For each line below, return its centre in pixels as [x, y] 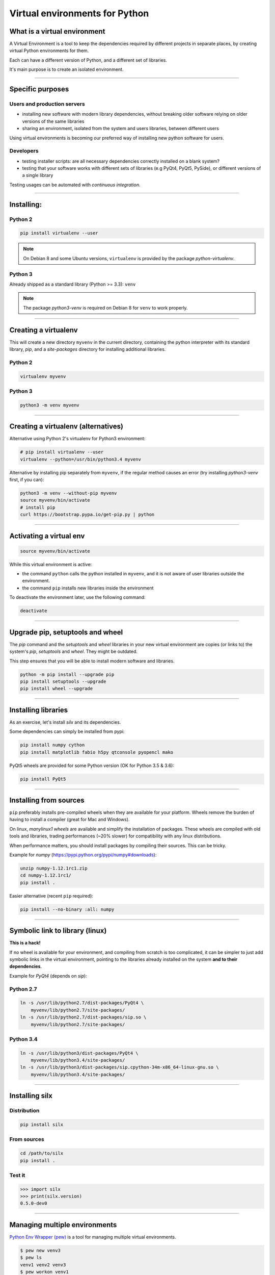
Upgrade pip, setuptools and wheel [66, 632]
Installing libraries [39, 710]
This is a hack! [25, 943]
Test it [17, 1175]
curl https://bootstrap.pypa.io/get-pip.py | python [87, 515]
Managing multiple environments [63, 1225]
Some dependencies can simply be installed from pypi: [67, 731]
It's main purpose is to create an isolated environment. [66, 69]
